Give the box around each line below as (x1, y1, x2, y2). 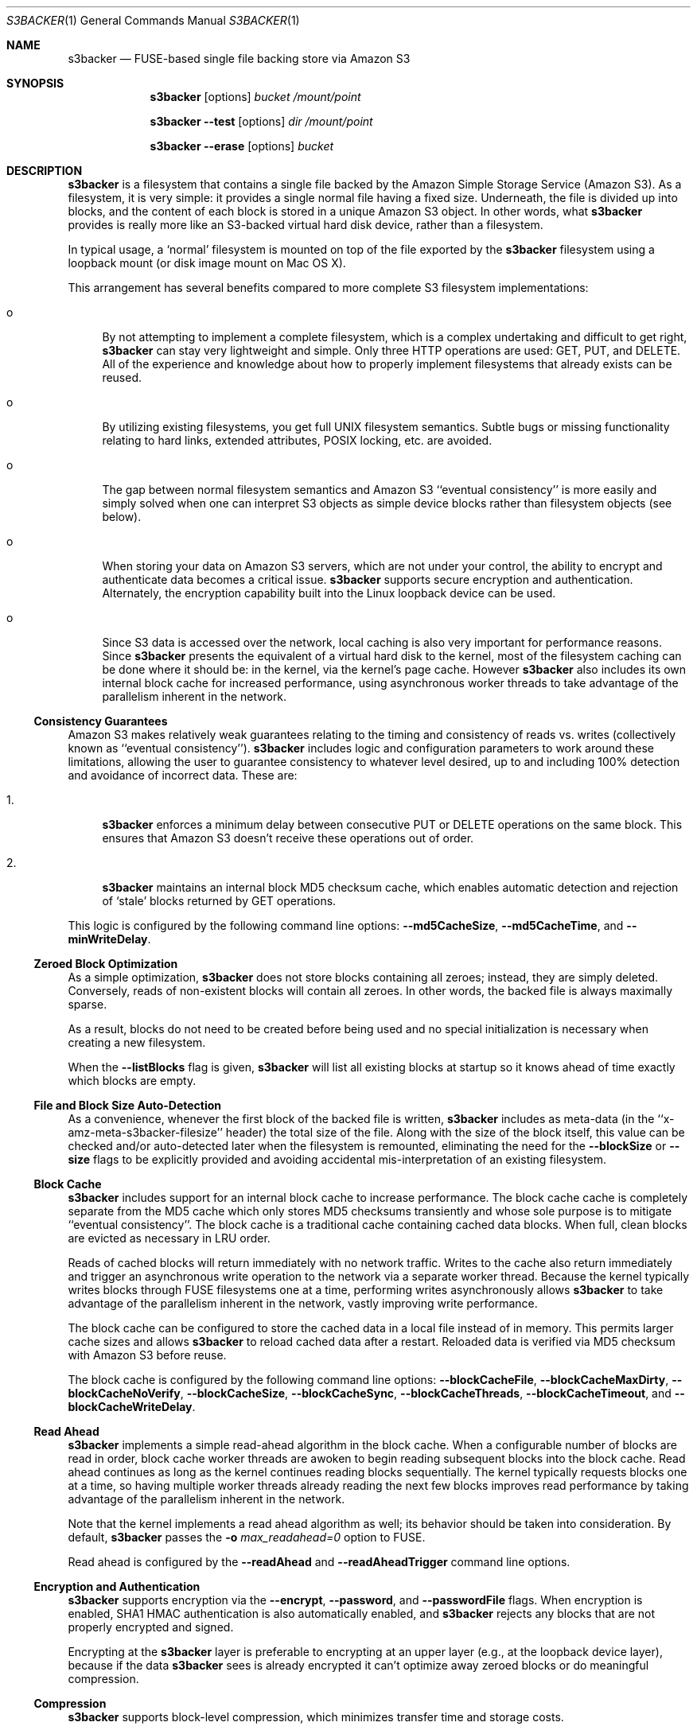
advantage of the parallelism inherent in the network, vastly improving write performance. (68, 1297, 538, 1310)
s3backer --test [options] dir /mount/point (150, 115, 373, 128)
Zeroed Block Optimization (33, 957, 178, 970)
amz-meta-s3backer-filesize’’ (68, 1125, 223, 1139)
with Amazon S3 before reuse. (68, 1348, 227, 1362)
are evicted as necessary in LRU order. (68, 1231, 271, 1245)
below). (102, 510, 142, 523)
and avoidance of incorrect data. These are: (68, 768, 298, 782)
